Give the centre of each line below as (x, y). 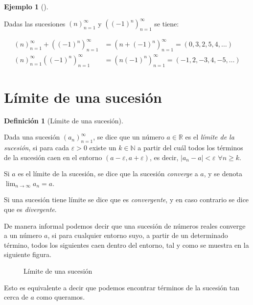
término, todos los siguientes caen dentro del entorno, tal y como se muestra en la (126, 245)
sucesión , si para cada (37, 148)
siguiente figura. (28, 254)
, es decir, (164, 157)
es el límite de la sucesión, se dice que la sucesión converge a (108, 174)
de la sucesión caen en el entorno (53, 157)
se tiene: (167, 23)
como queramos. (61, 297)
